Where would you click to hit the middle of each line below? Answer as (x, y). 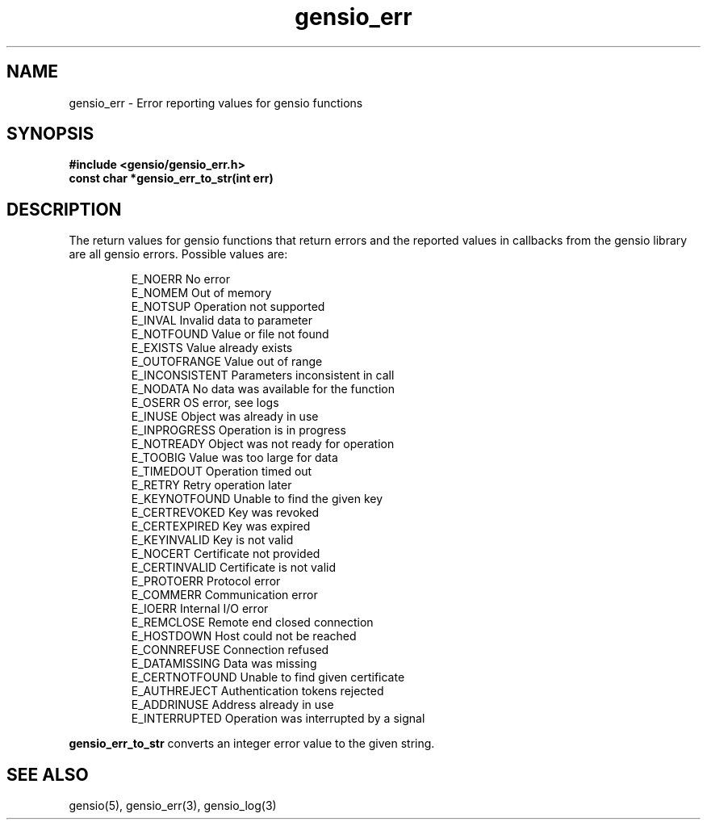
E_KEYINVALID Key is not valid (212, 540)
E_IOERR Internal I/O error (200, 609)
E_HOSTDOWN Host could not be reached (244, 636)
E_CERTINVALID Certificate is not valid (233, 568)
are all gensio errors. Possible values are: (178, 254)
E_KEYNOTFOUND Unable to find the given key (257, 499)
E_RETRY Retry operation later (211, 485)
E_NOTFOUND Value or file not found (230, 334)
